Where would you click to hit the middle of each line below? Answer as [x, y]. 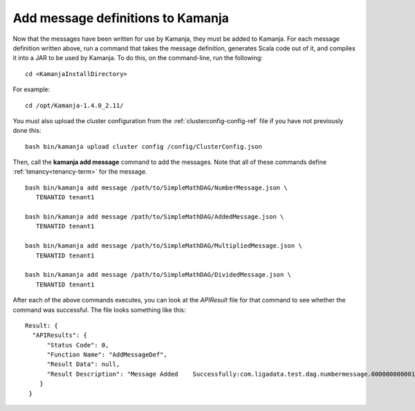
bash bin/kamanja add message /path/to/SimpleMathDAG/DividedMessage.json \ [158, 275]
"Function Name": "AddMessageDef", [107, 355]
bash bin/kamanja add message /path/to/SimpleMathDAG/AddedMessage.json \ [155, 217]
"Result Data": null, [83, 364]
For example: [31, 89]
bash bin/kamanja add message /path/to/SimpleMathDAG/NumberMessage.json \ [156, 188]
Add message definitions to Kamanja [121, 18]
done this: [27, 131]
